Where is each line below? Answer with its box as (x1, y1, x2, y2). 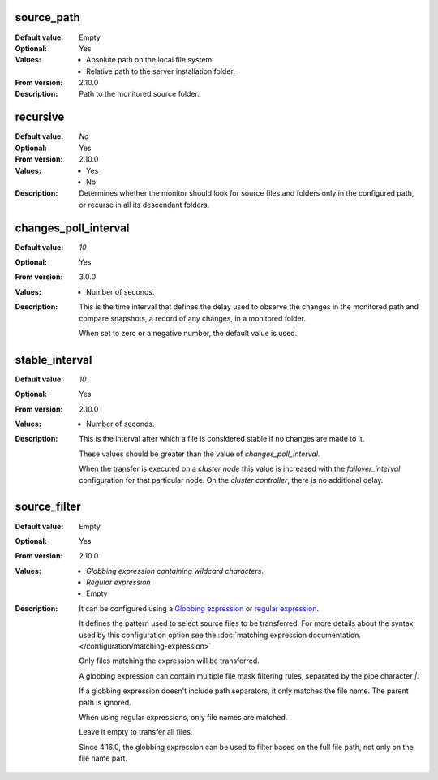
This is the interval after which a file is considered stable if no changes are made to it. (79, 434, 365, 444)
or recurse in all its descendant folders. (79, 200, 210, 209)
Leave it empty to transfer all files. (79, 727, 193, 737)
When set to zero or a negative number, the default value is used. (79, 328, 298, 338)
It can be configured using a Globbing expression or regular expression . (79, 603, 320, 613)
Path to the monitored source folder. (79, 89, 200, 99)
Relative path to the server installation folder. (86, 66, 235, 76)
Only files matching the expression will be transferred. (79, 656, 260, 666)
